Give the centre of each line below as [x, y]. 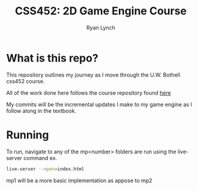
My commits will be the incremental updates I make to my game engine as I [99, 104]
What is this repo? [52, 58]
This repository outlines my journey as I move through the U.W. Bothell [93, 75]
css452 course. [25, 81]
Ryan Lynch [101, 28]
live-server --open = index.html [45, 169]
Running [28, 135]
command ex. [40, 158]
